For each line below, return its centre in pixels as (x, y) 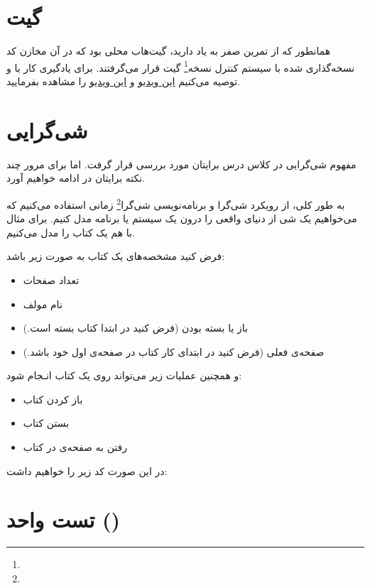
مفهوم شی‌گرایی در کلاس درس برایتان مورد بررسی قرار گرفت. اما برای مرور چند (181, 164)
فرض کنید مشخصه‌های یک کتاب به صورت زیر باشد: (116, 256)
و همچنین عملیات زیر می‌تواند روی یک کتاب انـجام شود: (124, 375)
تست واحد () (64, 519)
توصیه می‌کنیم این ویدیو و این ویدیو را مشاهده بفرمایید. (124, 81)
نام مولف (43, 304)
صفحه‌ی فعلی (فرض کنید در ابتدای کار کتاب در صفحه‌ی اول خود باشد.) (174, 351)
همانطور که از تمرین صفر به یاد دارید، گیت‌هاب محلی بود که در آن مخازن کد (169, 51)
